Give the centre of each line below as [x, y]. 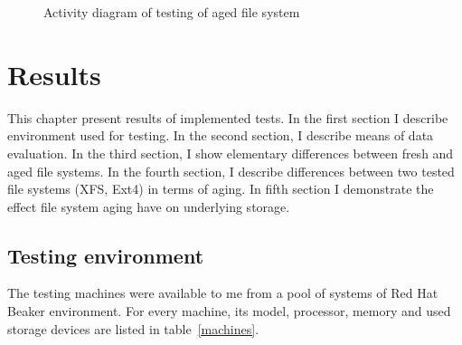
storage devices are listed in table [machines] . [133, 328]
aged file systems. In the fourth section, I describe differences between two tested [231, 171]
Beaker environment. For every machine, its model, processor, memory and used [229, 311]
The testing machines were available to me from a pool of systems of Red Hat [223, 293]
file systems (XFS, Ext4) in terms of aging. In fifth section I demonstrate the [221, 189]
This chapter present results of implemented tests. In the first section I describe [228, 117]
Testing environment [106, 255]
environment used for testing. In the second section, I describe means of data [221, 135]
